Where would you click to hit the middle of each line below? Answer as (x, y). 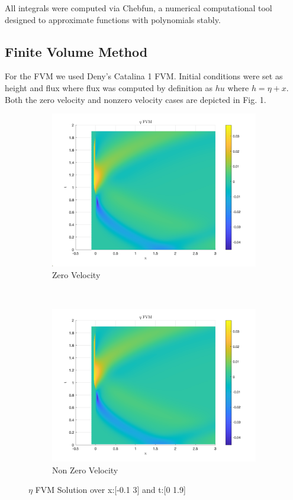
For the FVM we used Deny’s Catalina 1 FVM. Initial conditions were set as (144, 76)
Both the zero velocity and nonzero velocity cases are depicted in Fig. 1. (136, 99)
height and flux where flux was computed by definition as (109, 87)
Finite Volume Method (76, 51)
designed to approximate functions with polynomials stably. (113, 19)
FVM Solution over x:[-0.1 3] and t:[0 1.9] (110, 490)
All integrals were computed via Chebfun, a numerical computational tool (139, 8)
